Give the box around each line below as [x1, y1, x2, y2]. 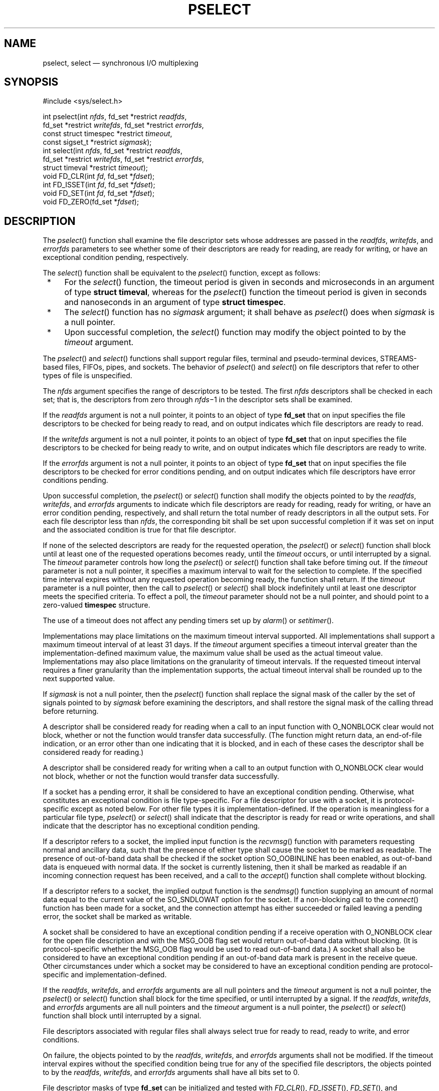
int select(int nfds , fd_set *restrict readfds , [43, 146, 182, 155]
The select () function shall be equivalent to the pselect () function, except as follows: [43, 268, 320, 278]
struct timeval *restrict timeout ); [43, 163, 148, 172]
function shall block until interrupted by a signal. [43, 1011, 201, 1020]
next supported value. [43, 674, 115, 683]
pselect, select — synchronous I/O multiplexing [43, 58, 198, 67]
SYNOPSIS [4, 76, 59, 89]
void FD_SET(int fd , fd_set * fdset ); [43, 189, 155, 198]
